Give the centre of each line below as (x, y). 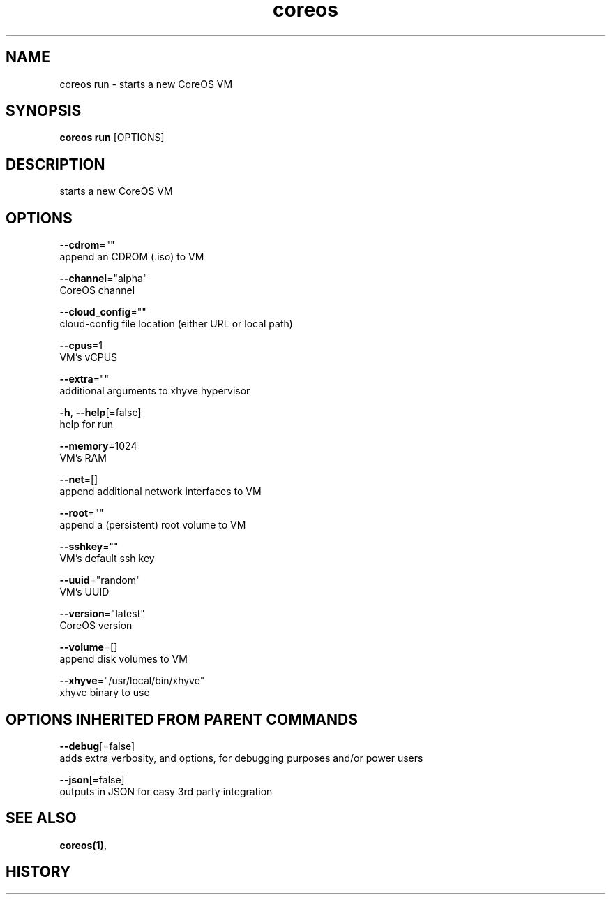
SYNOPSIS (44, 111)
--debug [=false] (97, 746)
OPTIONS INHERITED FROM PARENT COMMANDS (182, 719)
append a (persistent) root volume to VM (153, 525)
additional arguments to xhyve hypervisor (155, 391)
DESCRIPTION (55, 164)
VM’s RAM (83, 458)
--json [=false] (92, 779)
